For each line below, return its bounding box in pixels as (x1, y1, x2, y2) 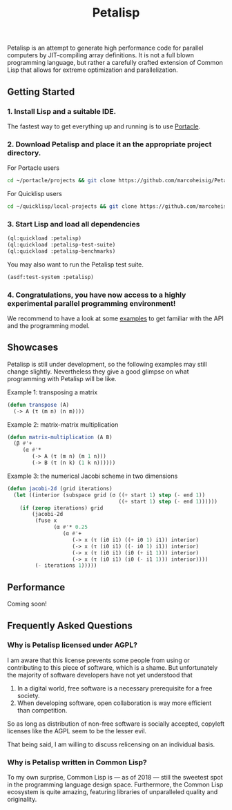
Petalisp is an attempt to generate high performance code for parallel (7, 44, 204, 52)
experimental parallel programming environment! (7, 298, 176, 308)
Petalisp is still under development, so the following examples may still (7, 360, 207, 368)
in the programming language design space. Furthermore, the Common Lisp (7, 780, 224, 789)
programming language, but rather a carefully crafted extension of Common (7, 59, 223, 67)
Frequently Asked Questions (7, 619, 133, 631)
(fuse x (35, 517, 57, 524)
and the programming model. (7, 322, 90, 330)
